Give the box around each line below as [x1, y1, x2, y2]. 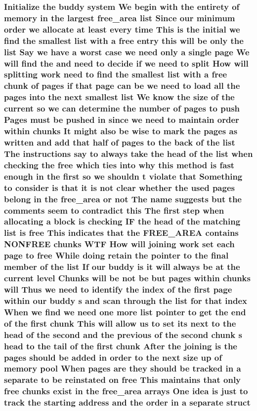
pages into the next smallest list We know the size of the [4, 91, 235, 103]
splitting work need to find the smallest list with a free [4, 68, 227, 80]
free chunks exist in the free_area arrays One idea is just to [4, 385, 248, 397]
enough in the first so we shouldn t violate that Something [4, 170, 243, 182]
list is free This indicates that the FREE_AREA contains [4, 226, 239, 239]
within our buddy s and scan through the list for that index [4, 294, 248, 306]
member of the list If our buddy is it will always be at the [4, 261, 240, 273]
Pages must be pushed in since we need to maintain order [4, 113, 239, 126]
